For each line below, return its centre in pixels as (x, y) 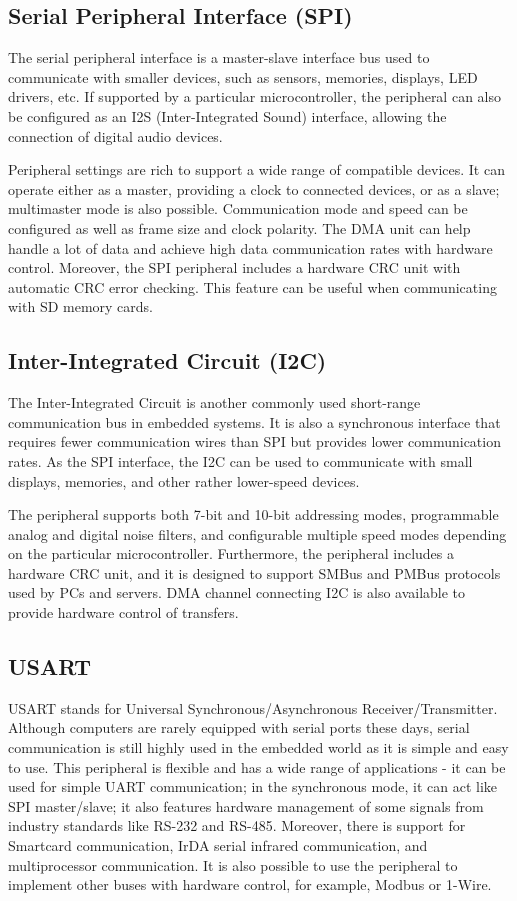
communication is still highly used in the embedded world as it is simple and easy (258, 747)
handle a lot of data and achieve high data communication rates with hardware (250, 247)
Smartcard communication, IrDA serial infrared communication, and (218, 845)
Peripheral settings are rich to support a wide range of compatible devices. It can (256, 169)
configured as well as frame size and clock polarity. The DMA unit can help (239, 227)
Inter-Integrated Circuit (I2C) (167, 360)
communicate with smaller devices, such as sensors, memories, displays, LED (243, 76)
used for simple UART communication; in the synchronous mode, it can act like (253, 786)
